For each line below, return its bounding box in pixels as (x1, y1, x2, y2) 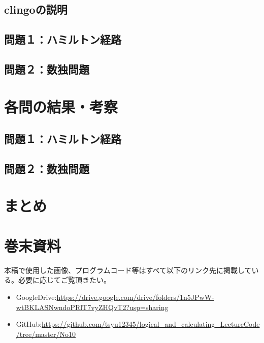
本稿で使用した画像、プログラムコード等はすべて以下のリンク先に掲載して (4, 264, 252, 275)
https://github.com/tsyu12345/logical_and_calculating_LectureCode (42, 319, 260, 329)
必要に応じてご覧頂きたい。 (18, 275, 111, 285)
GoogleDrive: (16, 291, 57, 302)
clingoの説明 (4, 2, 68, 17)
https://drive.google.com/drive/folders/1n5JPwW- (56, 291, 214, 302)
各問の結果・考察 (4, 96, 118, 117)
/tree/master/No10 (16, 328, 76, 339)
